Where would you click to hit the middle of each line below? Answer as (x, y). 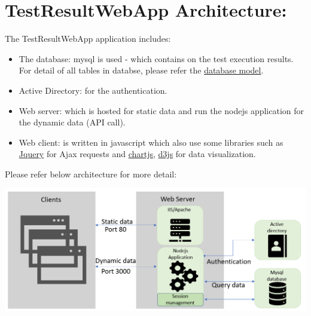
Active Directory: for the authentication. (93, 90)
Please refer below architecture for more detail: (91, 174)
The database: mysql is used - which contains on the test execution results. (156, 58)
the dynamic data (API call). (72, 122)
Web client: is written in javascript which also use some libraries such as (151, 142)
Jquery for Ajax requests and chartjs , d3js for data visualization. (137, 154)
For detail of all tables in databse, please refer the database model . (141, 70)
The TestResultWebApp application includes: (88, 39)
